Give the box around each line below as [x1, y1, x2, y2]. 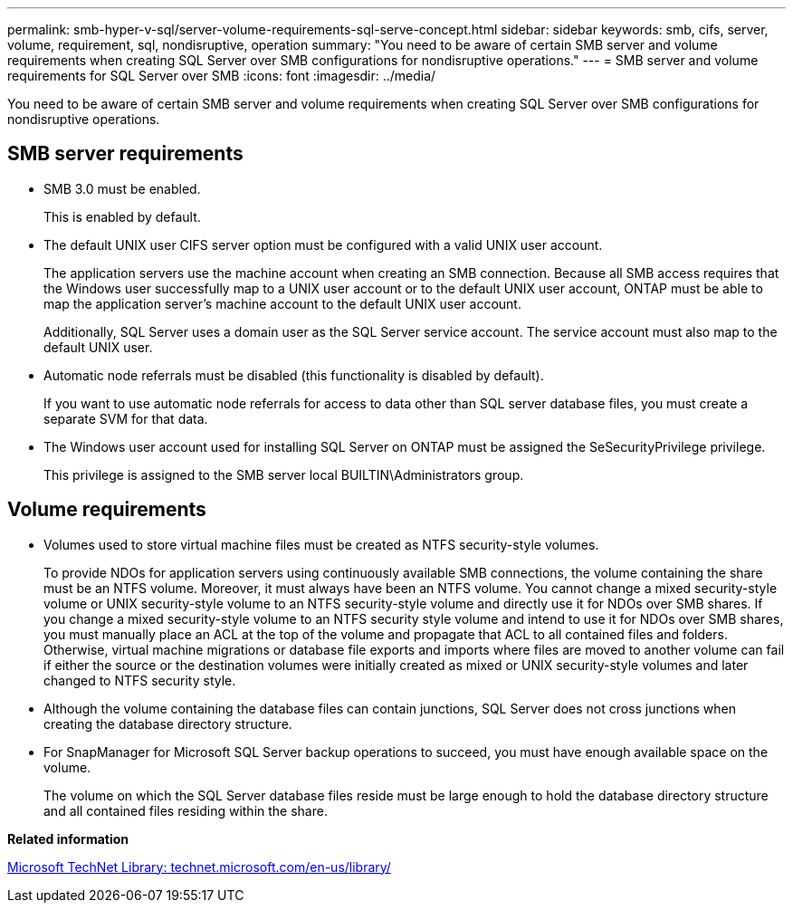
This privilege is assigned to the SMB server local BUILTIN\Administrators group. [43, 466, 524, 483]
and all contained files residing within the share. [43, 802, 328, 819]
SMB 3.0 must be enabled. [43, 180, 201, 196]
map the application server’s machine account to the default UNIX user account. [43, 295, 521, 311]
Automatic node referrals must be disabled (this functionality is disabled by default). [43, 367, 544, 383]
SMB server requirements [7, 142, 244, 166]
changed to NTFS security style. [43, 672, 236, 688]
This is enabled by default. [43, 208, 201, 225]
